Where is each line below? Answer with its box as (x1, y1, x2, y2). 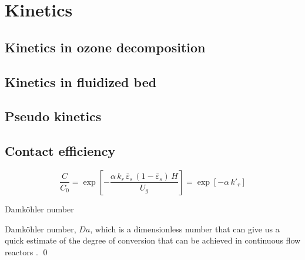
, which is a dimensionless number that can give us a (90, 222, 280, 235)
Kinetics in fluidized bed (5, 72, 157, 91)
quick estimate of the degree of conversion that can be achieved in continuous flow (5, 234, 301, 246)
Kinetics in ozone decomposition (5, 38, 206, 56)
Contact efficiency (5, 142, 116, 160)
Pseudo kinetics (5, 107, 102, 125)
